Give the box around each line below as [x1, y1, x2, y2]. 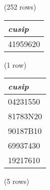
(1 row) [4, 59, 26, 70]
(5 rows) [4, 176, 29, 186]
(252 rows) [4, 2, 36, 12]
